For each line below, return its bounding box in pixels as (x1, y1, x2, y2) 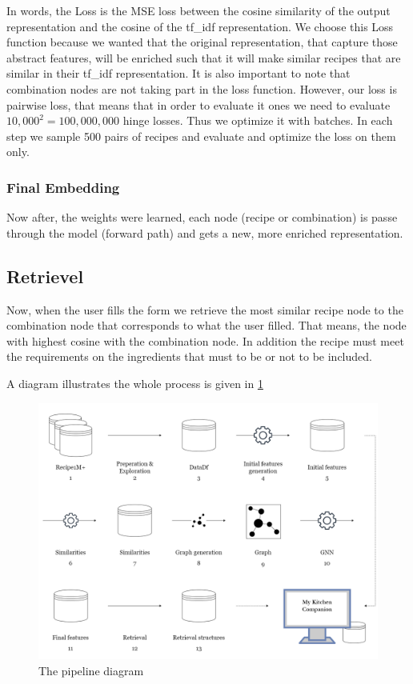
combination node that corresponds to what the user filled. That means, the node (6, 317, 407, 334)
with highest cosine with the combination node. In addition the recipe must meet (6, 332, 404, 349)
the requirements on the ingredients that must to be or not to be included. (6, 348, 372, 365)
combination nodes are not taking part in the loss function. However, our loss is (6, 80, 397, 97)
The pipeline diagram (38, 662, 144, 678)
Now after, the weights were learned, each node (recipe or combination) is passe (6, 209, 398, 226)
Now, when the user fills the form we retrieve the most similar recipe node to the (6, 301, 403, 318)
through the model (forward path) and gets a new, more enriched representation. (6, 224, 403, 241)
